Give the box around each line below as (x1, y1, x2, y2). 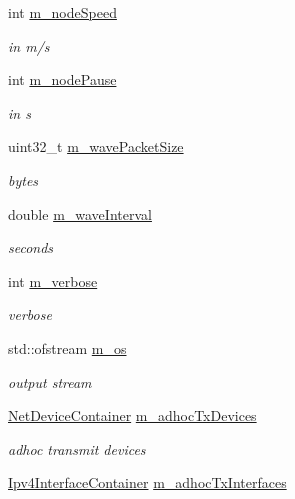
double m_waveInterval (8, 203, 152, 224)
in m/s (8, 35, 50, 56)
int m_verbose (8, 270, 98, 291)
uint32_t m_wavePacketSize (8, 136, 184, 157)
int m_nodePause (8, 69, 117, 90)
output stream (8, 371, 92, 392)
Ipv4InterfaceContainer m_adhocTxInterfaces (8, 472, 287, 493)
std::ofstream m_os (8, 337, 127, 358)
